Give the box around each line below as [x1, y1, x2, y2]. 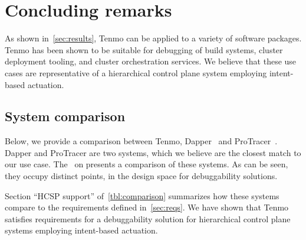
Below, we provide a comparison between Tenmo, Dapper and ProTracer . [5, 135, 278, 147]
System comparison [5, 107, 126, 125]
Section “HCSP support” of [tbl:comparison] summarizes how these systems [5, 189, 279, 202]
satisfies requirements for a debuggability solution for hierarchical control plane [5, 212, 291, 225]
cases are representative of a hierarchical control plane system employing [5, 66, 267, 79]
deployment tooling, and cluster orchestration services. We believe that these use [5, 55, 297, 67]
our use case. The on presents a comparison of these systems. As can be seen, [5, 158, 288, 170]
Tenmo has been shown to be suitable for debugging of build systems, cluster [5, 43, 283, 56]
